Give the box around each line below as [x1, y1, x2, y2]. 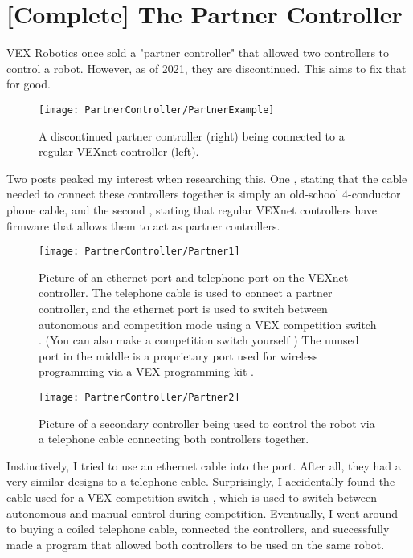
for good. [6, 75, 51, 92]
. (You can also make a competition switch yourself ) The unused [39, 332, 359, 348]
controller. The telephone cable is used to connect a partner [39, 284, 333, 301]
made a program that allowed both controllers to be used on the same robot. [6, 536, 385, 552]
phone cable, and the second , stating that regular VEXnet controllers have [6, 201, 378, 218]
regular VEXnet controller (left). [39, 143, 199, 160]
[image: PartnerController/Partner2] [39, 391, 240, 403]
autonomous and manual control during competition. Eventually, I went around [6, 504, 398, 521]
